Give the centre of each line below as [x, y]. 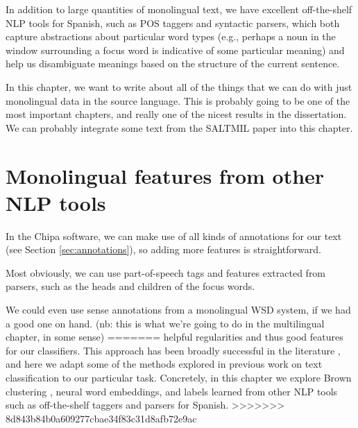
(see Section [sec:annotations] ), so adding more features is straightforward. [163, 249]
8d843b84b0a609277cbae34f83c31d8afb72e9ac [101, 418]
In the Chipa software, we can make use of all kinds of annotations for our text [174, 236]
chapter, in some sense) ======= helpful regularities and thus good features [174, 337]
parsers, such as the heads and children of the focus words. [130, 286]
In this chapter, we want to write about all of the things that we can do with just [179, 86]
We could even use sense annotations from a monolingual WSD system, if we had [178, 310]
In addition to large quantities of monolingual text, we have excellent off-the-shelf [179, 9]
